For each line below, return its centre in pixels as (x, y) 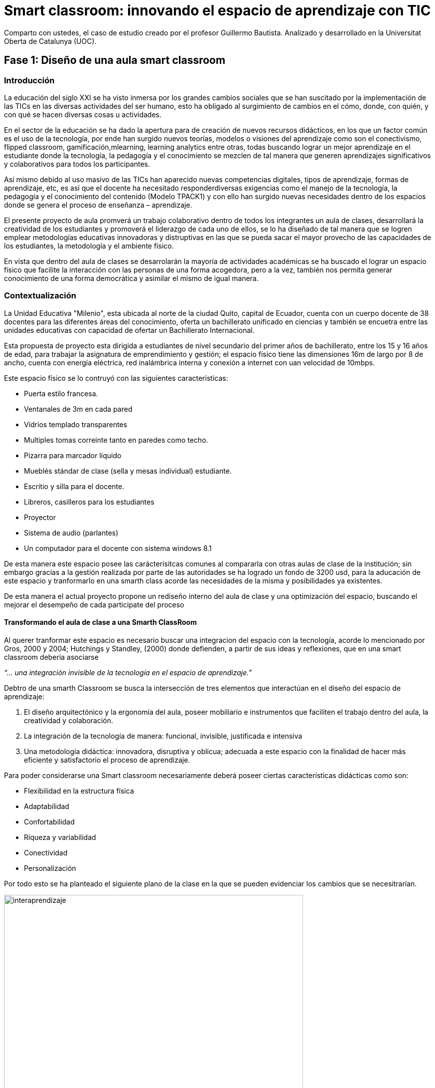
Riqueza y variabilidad (60, 837)
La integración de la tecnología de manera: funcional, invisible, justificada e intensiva (163, 736)
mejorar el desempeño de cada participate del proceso (94, 604)
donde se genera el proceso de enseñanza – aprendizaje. (98, 205)
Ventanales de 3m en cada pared (78, 409)
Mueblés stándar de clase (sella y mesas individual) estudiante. (128, 471)
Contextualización (40, 296)
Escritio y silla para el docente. (74, 486)
